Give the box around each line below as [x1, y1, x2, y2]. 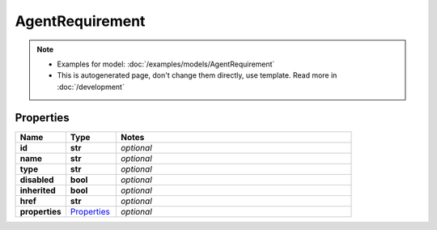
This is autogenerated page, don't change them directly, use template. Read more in [57, 70, 337, 80]
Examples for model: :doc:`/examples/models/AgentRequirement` [57, 59, 275, 69]
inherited [19, 185, 56, 196]
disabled [19, 174, 54, 185]
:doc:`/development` [57, 82, 125, 92]
